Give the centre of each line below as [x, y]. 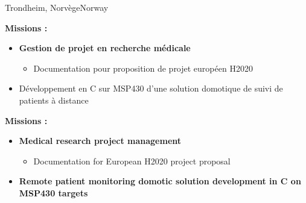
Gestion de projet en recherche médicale [105, 48]
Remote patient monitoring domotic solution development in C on [160, 181]
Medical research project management [100, 141]
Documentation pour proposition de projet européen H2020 [143, 68]
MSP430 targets [53, 192]
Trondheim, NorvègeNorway [57, 7]
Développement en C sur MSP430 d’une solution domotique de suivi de [151, 88]
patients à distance [54, 100]
